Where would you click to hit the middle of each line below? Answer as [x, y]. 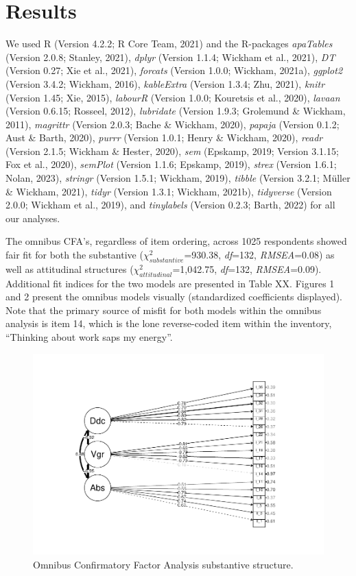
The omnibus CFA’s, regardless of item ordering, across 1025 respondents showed [176, 241]
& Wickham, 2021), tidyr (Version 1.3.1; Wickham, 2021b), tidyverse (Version [169, 191]
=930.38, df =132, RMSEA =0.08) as [259, 255]
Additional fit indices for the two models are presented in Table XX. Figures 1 [170, 283]
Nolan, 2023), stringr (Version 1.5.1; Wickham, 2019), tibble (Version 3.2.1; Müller [178, 178]
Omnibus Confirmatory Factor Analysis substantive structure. [163, 564]
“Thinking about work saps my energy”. [89, 337]
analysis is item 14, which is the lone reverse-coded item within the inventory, [169, 323]
